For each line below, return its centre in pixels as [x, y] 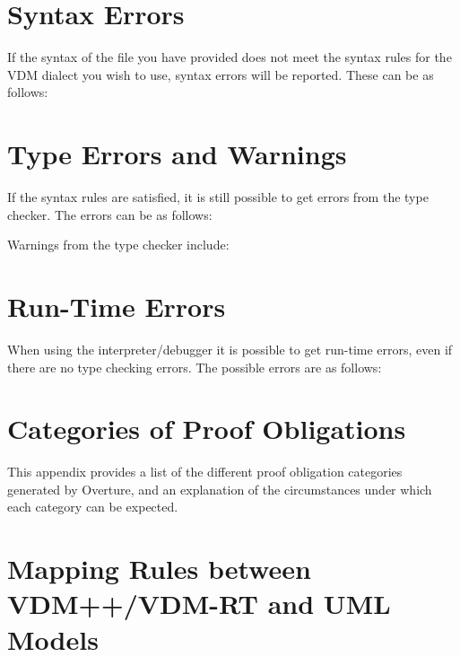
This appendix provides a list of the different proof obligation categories [205, 472]
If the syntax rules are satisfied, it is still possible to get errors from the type [218, 197]
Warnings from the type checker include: [118, 245]
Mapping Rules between [159, 569]
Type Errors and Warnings [177, 154]
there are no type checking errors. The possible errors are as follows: [195, 367]
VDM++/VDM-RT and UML [199, 604]
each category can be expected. [93, 507]
